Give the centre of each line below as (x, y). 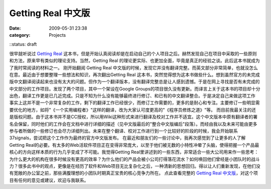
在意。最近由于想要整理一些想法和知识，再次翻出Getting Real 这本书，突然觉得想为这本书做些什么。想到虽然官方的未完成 (135, 74)
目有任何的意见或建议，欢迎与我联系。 (49, 180)
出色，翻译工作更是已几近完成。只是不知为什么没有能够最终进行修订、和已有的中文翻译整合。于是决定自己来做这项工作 (132, 96)
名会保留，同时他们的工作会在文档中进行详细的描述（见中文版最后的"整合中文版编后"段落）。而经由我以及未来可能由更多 (133, 124)
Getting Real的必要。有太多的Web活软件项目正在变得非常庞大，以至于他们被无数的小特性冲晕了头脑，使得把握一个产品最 (134, 145)
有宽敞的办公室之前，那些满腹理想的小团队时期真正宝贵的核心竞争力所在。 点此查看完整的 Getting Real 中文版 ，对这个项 (134, 173)
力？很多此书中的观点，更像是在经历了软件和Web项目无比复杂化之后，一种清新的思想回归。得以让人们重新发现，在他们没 (135, 166)
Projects (57, 35)
